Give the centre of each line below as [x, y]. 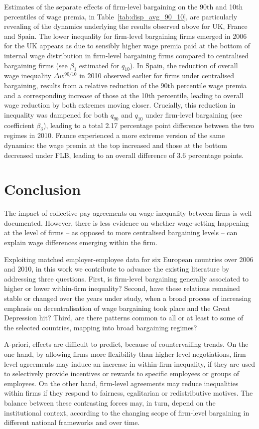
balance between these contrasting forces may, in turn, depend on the [110, 402]
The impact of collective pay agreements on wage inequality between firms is [121, 213]
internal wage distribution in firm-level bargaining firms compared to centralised [126, 55]
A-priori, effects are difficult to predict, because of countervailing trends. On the [126, 344]
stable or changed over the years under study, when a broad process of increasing [128, 298]
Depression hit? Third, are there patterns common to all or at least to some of [124, 318]
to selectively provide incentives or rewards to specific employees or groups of [122, 373]
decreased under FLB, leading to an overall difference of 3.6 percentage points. [124, 155]
